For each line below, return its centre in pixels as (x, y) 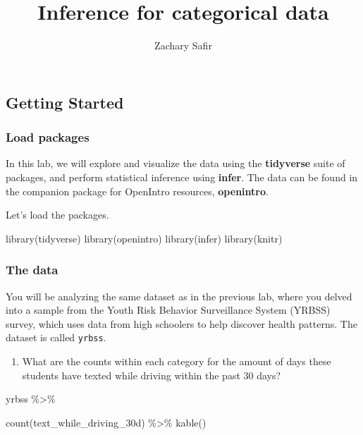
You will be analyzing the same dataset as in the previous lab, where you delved (179, 296)
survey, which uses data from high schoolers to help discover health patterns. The (181, 323)
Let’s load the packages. (57, 215)
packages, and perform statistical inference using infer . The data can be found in (182, 177)
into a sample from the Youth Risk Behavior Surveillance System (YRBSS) (168, 310)
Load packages (48, 137)
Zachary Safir (183, 45)
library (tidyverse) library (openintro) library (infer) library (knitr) (144, 238)
